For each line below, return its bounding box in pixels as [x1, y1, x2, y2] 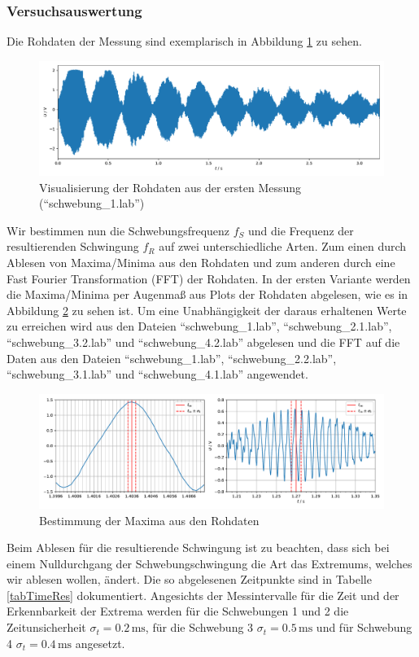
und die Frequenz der [248, 221, 354, 239]
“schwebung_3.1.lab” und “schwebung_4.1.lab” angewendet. [7, 366, 308, 383]
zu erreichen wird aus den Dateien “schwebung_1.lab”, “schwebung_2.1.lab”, [7, 318, 392, 335]
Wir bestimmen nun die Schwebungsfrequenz [7, 221, 230, 239]
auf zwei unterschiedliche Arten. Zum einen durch [159, 238, 407, 255]
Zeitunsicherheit [7, 619, 86, 636]
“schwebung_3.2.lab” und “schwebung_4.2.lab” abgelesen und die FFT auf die [7, 333, 400, 350]
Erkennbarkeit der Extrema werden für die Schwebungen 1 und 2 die [7, 602, 349, 620]
